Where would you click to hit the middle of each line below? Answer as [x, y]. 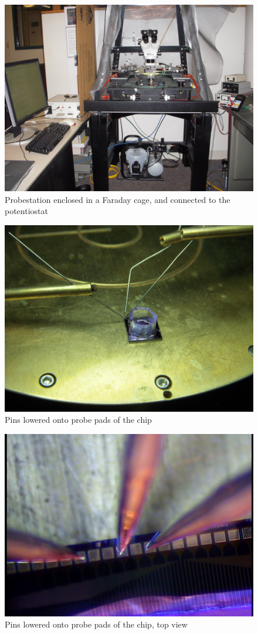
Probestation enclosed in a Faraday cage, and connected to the [118, 199]
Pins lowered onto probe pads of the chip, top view [96, 624]
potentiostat [26, 211]
